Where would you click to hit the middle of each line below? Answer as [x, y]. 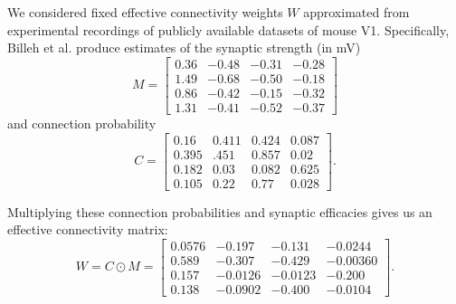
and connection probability [82, 123]
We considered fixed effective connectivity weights [145, 12]
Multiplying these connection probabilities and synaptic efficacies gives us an [220, 211]
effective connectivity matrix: [88, 229]
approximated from [356, 12]
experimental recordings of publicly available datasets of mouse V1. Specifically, [228, 29]
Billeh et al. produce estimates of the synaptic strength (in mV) [184, 47]
